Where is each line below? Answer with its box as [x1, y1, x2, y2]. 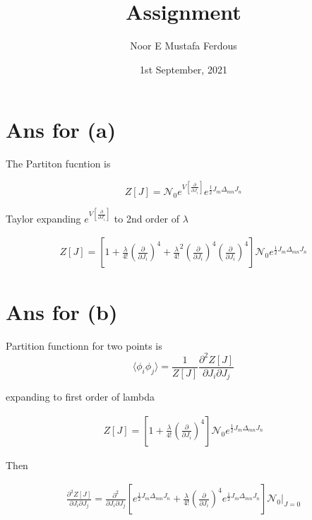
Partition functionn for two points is [6, 338, 162, 353]
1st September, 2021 [140, 61, 227, 76]
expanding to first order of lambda [6, 389, 155, 404]
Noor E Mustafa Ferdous [130, 38, 237, 53]
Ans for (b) [6, 297, 118, 326]
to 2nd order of [114, 211, 180, 225]
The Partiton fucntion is [6, 156, 111, 171]
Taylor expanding [6, 211, 81, 225]
